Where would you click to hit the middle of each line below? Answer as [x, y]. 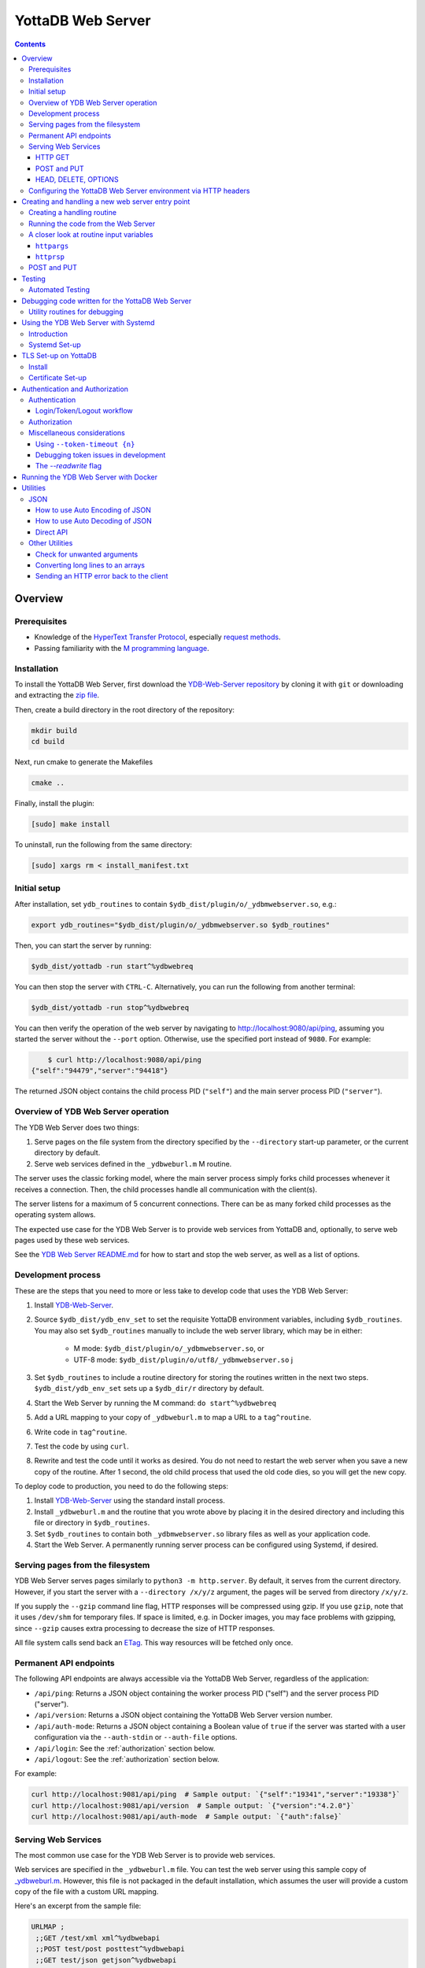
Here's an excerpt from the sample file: [78, 1906]
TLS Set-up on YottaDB [59, 356]
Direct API [52, 532]
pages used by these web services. [72, 1241]
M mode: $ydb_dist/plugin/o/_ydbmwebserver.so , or [169, 1348]
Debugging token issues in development [101, 455]
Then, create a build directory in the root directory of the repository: [125, 709]
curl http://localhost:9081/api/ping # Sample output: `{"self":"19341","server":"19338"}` [216, 1794]
